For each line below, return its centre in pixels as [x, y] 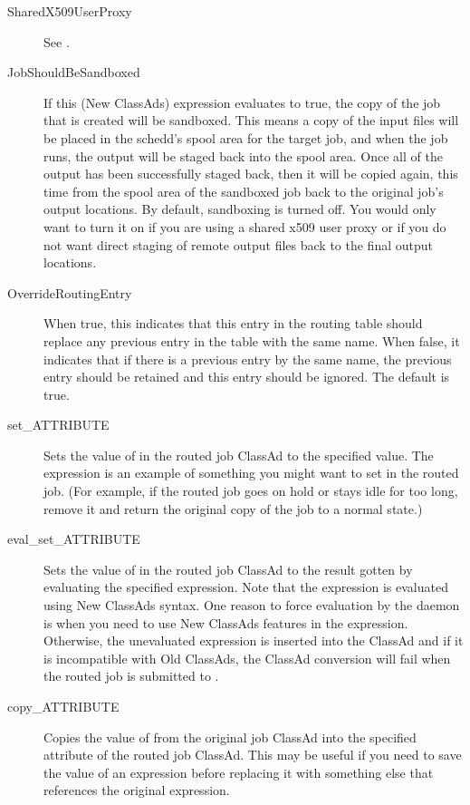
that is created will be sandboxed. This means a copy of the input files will [251, 120]
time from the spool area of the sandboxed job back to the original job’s [244, 191]
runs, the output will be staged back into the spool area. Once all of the [243, 155]
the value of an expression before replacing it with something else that [239, 772]
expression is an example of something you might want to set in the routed [251, 473]
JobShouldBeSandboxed [74, 72]
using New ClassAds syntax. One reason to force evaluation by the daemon [252, 605]
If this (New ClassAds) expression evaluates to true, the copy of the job [242, 102]
